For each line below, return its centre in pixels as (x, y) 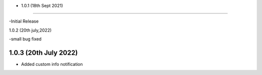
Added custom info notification (52, 64)
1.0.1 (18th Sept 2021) (42, 6)
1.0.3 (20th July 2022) (43, 53)
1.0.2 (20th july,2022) (30, 30)
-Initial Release (24, 21)
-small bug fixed (25, 39)
